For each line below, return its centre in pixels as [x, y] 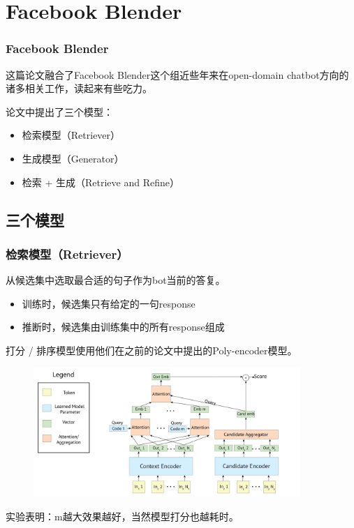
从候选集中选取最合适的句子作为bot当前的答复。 [116, 280]
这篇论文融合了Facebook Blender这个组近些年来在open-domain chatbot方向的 [177, 74]
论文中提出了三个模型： [59, 111]
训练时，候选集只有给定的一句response [109, 303]
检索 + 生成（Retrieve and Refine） [101, 182]
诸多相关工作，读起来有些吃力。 [79, 88]
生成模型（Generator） [73, 158]
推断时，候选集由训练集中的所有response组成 [123, 327]
